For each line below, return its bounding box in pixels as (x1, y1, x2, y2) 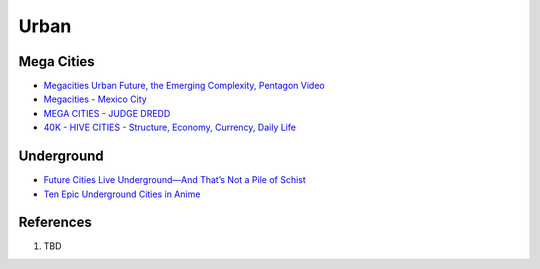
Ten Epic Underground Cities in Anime (43, 188, 201, 200)
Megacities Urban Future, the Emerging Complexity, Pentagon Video (43, 80, 325, 92)
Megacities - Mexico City (43, 93, 147, 105)
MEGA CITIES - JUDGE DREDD (43, 107, 171, 119)
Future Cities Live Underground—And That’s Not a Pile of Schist (43, 174, 307, 186)
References (18, 214, 92, 231)
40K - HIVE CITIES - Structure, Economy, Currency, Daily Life (43, 121, 297, 134)
